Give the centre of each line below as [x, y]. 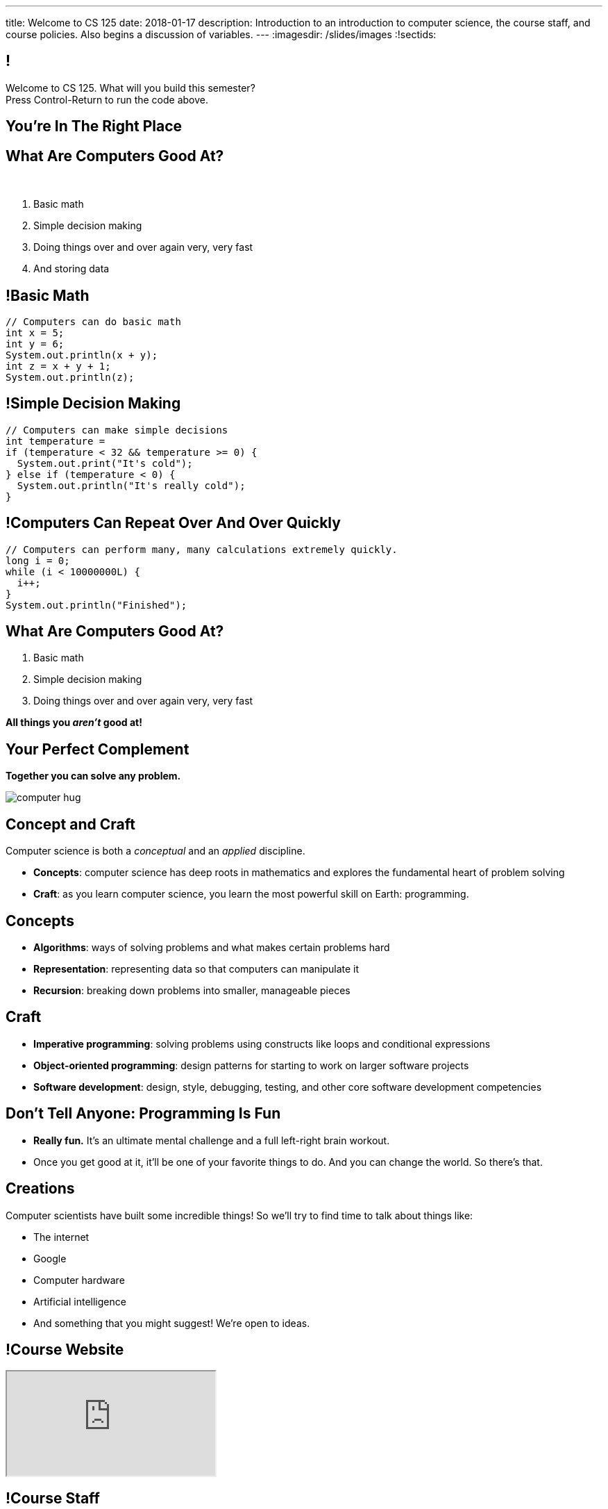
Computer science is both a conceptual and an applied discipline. [155, 851]
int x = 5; [35, 332]
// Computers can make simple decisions [117, 430]
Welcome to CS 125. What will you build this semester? [130, 88]
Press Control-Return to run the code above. [107, 99]
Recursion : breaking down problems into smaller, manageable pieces [192, 991]
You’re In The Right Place [94, 126]
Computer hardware [79, 1280]
